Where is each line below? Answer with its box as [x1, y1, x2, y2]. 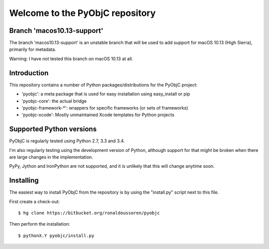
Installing [9, 176, 39, 185]
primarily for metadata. [9, 46, 56, 52]
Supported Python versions [9, 125, 97, 133]
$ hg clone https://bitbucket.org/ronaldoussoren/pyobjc [18, 210, 160, 216]
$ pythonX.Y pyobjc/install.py [18, 233, 95, 239]
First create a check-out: [9, 198, 60, 204]
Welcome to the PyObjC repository [9, 7, 156, 18]
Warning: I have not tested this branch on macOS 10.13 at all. [9, 55, 133, 62]
